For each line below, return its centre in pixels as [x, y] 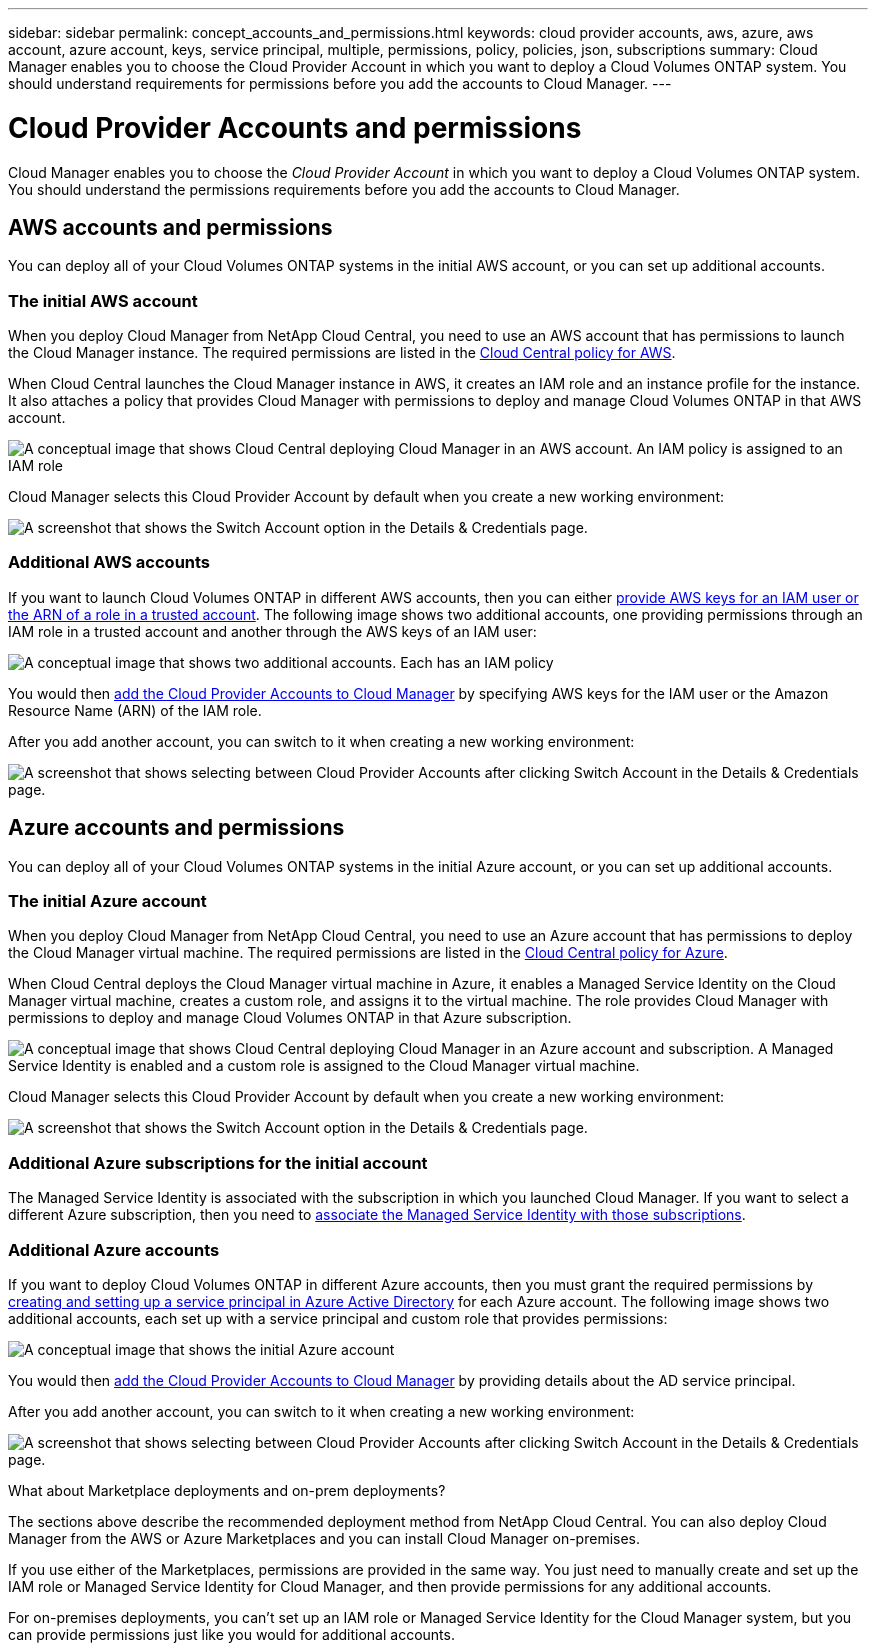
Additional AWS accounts [109, 562]
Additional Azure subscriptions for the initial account [218, 1162]
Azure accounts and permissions [176, 828]
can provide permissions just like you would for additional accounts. [231, 1634]
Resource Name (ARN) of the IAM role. [135, 710]
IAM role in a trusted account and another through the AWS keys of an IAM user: [272, 631]
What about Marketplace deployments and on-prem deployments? [227, 1490]
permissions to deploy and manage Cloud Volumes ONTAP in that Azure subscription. [290, 1018]
